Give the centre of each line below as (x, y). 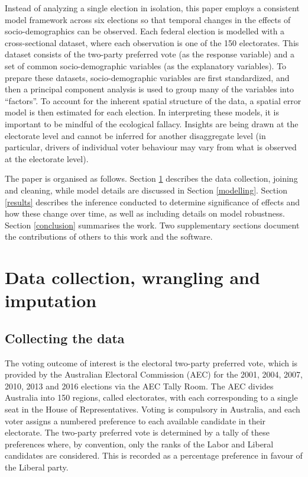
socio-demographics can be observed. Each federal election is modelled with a (145, 31)
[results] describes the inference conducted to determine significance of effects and (153, 202)
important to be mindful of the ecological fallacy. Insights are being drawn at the (152, 123)
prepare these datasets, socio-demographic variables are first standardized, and (147, 77)
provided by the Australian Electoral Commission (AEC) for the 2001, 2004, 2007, (154, 374)
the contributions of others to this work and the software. (109, 236)
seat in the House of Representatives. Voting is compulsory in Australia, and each (153, 409)
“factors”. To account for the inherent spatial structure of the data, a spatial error (153, 100)
